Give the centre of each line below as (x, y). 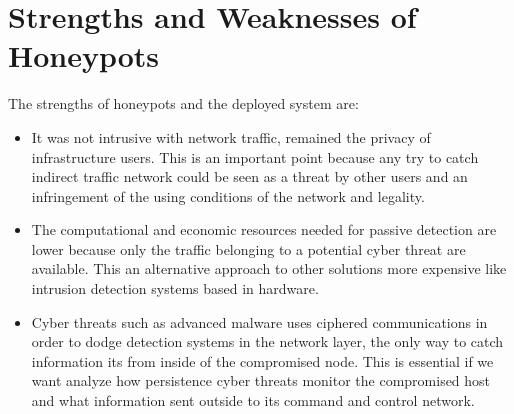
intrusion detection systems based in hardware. (175, 288)
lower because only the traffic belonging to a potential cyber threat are (248, 248)
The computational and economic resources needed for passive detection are (264, 229)
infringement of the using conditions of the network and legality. (228, 195)
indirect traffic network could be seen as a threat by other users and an (249, 176)
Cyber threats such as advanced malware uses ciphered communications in (259, 321)
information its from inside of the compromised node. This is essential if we (262, 360)
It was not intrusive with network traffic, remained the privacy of (231, 136)
